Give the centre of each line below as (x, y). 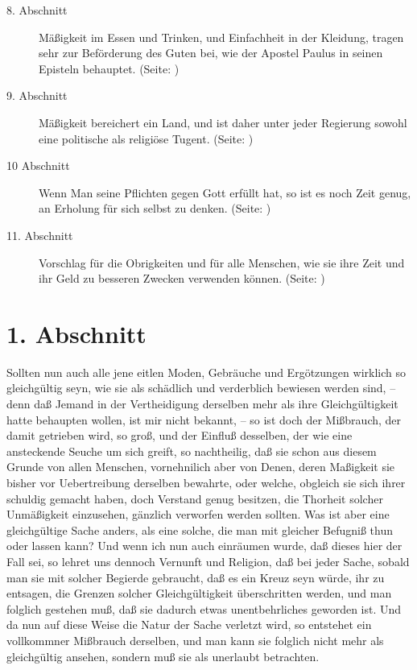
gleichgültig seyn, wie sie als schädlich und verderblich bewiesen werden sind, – (201, 388)
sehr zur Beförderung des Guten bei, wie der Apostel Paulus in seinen (211, 53)
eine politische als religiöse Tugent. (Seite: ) (146, 138)
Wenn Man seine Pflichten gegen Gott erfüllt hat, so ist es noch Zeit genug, (225, 192)
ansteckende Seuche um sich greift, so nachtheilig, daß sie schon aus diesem (192, 451)
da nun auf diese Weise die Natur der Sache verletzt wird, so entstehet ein (189, 625)
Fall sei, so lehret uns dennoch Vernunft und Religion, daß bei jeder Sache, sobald (208, 561)
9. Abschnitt (37, 95)
